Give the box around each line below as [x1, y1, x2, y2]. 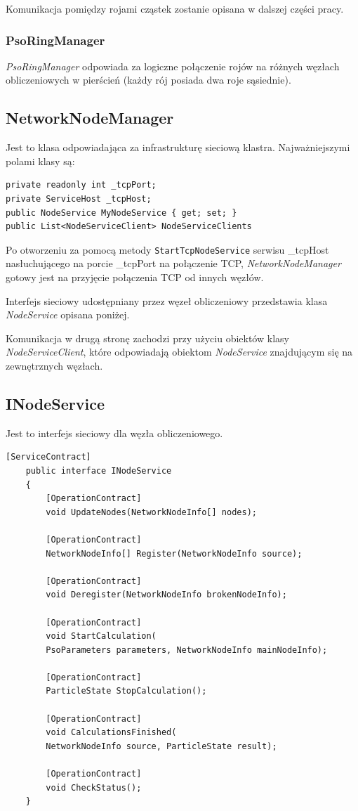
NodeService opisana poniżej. [6, 307, 130, 322]
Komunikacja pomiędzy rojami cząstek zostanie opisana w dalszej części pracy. [6, 1, 344, 15]
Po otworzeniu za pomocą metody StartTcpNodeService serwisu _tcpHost [6, 242, 329, 257]
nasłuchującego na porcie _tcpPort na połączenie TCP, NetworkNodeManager [6, 256, 341, 271]
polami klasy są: [6, 153, 75, 168]
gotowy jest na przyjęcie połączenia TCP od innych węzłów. [6, 270, 264, 285]
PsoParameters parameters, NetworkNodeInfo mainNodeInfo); [46, 644, 328, 655]
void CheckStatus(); [46, 782, 142, 793]
